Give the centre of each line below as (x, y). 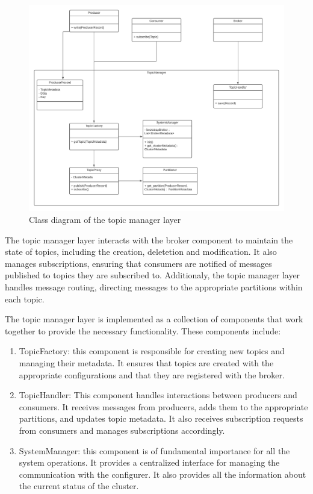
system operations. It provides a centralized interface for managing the (149, 462)
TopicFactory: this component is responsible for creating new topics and (152, 351)
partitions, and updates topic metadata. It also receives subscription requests (161, 418)
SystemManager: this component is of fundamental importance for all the (154, 450)
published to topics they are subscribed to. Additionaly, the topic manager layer (153, 275)
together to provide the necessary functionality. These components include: (143, 330)
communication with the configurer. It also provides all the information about (163, 474)
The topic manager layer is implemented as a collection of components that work (154, 319)
